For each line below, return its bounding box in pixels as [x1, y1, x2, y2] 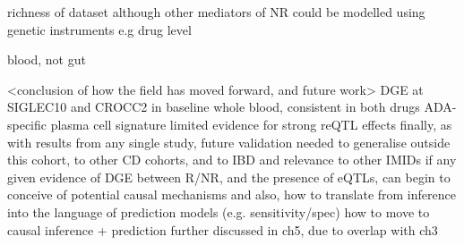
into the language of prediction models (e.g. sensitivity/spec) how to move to [7, 202, 430, 221]
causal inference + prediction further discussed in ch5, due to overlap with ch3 [7, 220, 438, 239]
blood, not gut [7, 50, 86, 69]
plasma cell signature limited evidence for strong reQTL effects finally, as [50, 114, 452, 133]
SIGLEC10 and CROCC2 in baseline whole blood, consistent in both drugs [7, 97, 420, 116]
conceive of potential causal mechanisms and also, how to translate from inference [7, 185, 456, 204]
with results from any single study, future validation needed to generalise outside [7, 132, 451, 151]
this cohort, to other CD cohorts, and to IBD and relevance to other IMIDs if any [7, 150, 457, 169]
